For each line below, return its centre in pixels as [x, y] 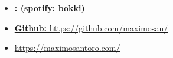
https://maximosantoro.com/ [67, 48]
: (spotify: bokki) [50, 8]
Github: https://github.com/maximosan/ [91, 28]
